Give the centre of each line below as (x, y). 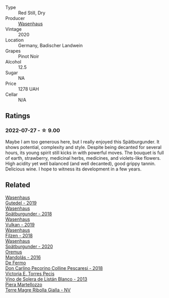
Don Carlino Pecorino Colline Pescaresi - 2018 (54, 268)
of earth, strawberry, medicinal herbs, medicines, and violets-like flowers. (83, 158)
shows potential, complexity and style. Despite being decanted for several (83, 147)
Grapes (13, 51)
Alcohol (13, 62)
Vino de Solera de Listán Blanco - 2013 (46, 279)
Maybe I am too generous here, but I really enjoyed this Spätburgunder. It (82, 142)
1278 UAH (29, 89)
